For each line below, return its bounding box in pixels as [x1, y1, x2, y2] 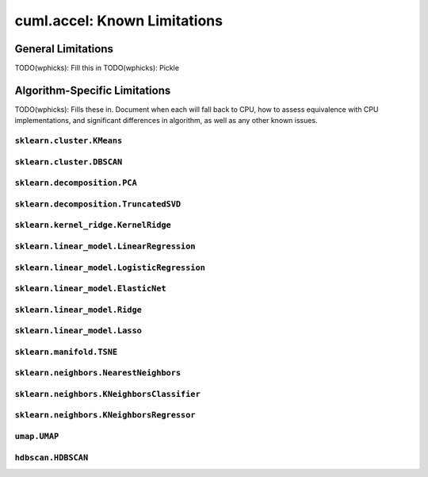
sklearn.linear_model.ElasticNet [14, 283, 166, 294]
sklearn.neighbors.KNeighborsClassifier [14, 389, 201, 399]
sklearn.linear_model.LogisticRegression [14, 262, 206, 273]
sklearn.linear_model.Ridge [14, 304, 143, 315]
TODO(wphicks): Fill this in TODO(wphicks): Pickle [14, 63, 180, 73]
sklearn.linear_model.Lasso [14, 325, 143, 337]
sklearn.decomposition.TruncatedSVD [14, 198, 182, 210]
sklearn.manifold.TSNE [14, 346, 118, 357]
